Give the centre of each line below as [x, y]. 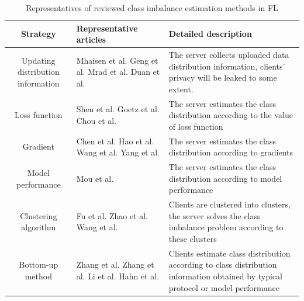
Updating [39, 60]
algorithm [39, 227]
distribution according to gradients [231, 152]
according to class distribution [223, 264]
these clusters [193, 238]
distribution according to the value [231, 115]
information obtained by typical [225, 276]
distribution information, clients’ [227, 66]
